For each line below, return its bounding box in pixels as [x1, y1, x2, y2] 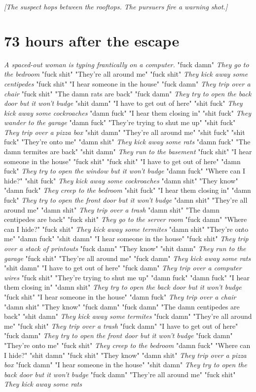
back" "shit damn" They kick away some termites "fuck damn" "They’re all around [4, 311, 252, 321]
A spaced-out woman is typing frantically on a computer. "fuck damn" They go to [4, 59, 249, 69]
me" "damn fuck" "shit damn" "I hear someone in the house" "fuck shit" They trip [4, 233, 249, 244]
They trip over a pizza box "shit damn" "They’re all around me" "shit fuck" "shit [4, 127, 245, 137]
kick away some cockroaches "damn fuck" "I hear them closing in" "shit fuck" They [4, 107, 251, 118]
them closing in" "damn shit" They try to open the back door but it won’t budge [4, 282, 242, 292]
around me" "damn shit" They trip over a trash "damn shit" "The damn [4, 204, 219, 215]
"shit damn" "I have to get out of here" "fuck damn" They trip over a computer [4, 262, 242, 273]
